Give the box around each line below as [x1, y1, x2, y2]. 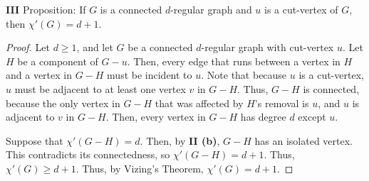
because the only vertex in [6, 95, 120, 110]
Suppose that [6, 133, 63, 148]
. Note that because [201, 67, 287, 82]
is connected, [303, 81, 360, 96]
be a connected [128, 40, 193, 55]
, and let [76, 40, 113, 55]
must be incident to [107, 67, 192, 82]
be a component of [17, 53, 98, 68]
